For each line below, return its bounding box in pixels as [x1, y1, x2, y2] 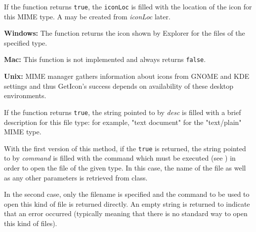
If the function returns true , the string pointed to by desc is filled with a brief [4, 107, 241, 117]
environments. [4, 90, 46, 101]
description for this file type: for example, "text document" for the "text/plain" [4, 116, 242, 127]
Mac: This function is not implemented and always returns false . [4, 54, 206, 64]
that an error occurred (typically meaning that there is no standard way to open [4, 208, 248, 219]
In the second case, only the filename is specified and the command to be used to [4, 189, 250, 199]
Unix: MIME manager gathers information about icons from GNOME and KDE [4, 71, 250, 81]
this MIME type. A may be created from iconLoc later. [4, 11, 171, 21]
